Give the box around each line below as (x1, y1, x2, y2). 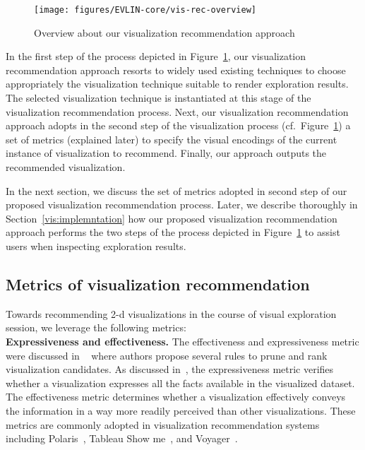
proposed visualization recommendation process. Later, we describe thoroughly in (6, 197, 358, 212)
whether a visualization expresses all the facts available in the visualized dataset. (6, 375, 355, 390)
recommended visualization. (6, 160, 126, 174)
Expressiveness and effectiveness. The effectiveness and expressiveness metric (6, 333, 359, 348)
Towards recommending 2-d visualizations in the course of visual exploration (6, 306, 337, 321)
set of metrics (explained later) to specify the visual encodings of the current (6, 131, 337, 146)
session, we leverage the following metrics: (6, 320, 186, 335)
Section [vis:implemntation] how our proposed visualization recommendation (6, 211, 337, 225)
